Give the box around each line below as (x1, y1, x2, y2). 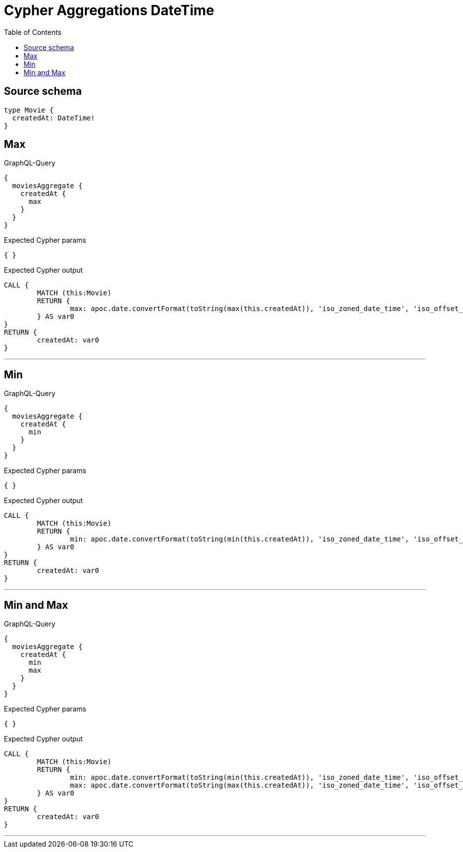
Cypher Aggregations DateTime (4, 2, 214, 19)
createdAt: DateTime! (12, 114, 95, 122)
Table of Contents (4, 28, 62, 36)
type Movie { (4, 106, 54, 114)
